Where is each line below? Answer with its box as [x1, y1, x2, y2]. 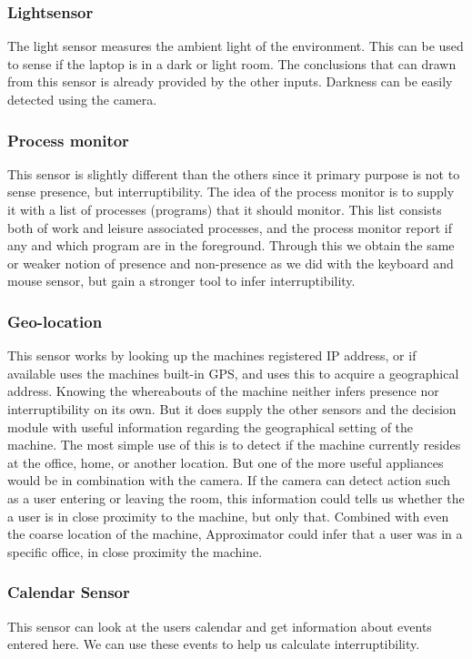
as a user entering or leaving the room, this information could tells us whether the [7, 488, 465, 507]
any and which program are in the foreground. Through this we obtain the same [7, 236, 455, 255]
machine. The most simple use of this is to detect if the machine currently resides [7, 435, 461, 454]
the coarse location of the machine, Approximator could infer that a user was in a [7, 524, 463, 543]
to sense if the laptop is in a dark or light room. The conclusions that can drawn [7, 54, 457, 73]
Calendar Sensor [7, 581, 130, 603]
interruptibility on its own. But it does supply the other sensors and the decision [7, 399, 457, 418]
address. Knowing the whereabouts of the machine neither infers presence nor [7, 381, 439, 400]
